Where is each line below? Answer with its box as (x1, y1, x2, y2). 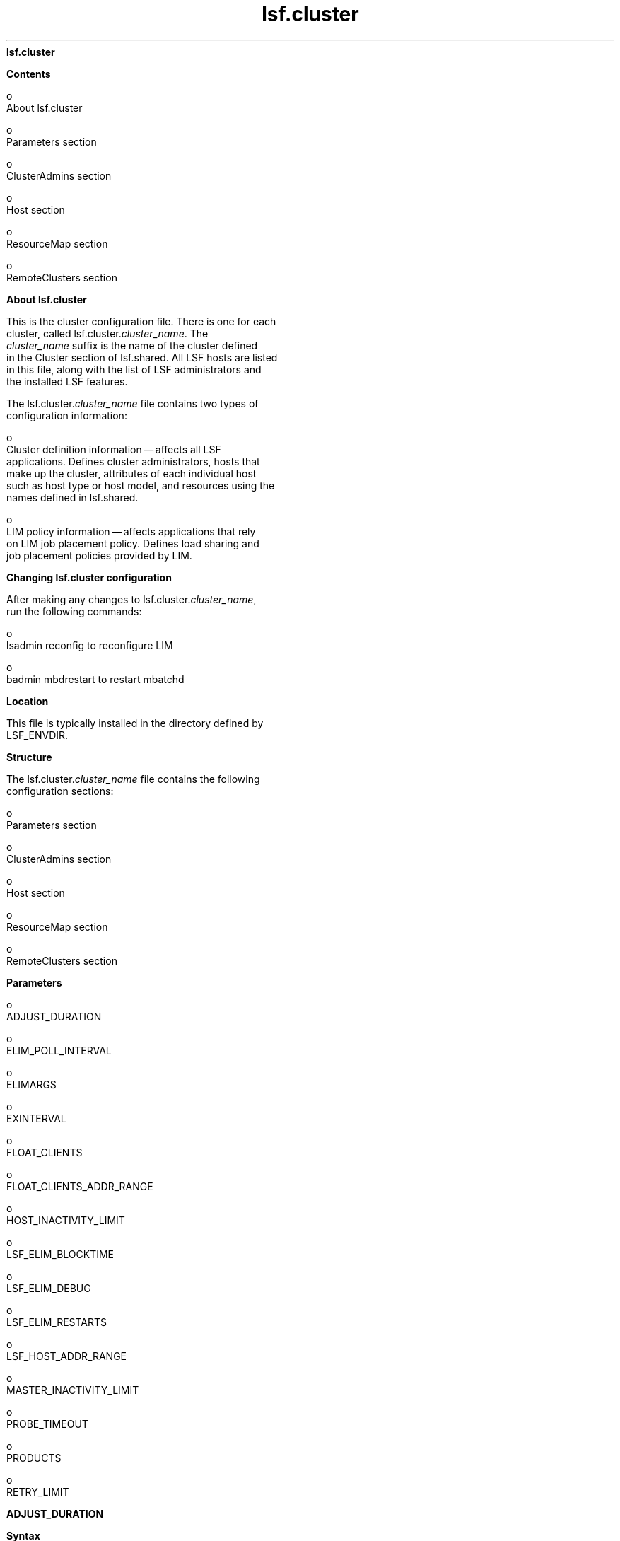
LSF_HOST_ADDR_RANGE (6, 1349, 127, 1362)
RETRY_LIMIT (6, 1485, 69, 1498)
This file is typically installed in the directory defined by (6, 716, 264, 729)
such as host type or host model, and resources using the (6, 479, 275, 492)
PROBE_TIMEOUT (6, 1417, 88, 1430)
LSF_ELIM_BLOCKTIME (6, 1248, 115, 1260)
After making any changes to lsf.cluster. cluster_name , (6, 593, 257, 605)
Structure (6, 750, 52, 763)
